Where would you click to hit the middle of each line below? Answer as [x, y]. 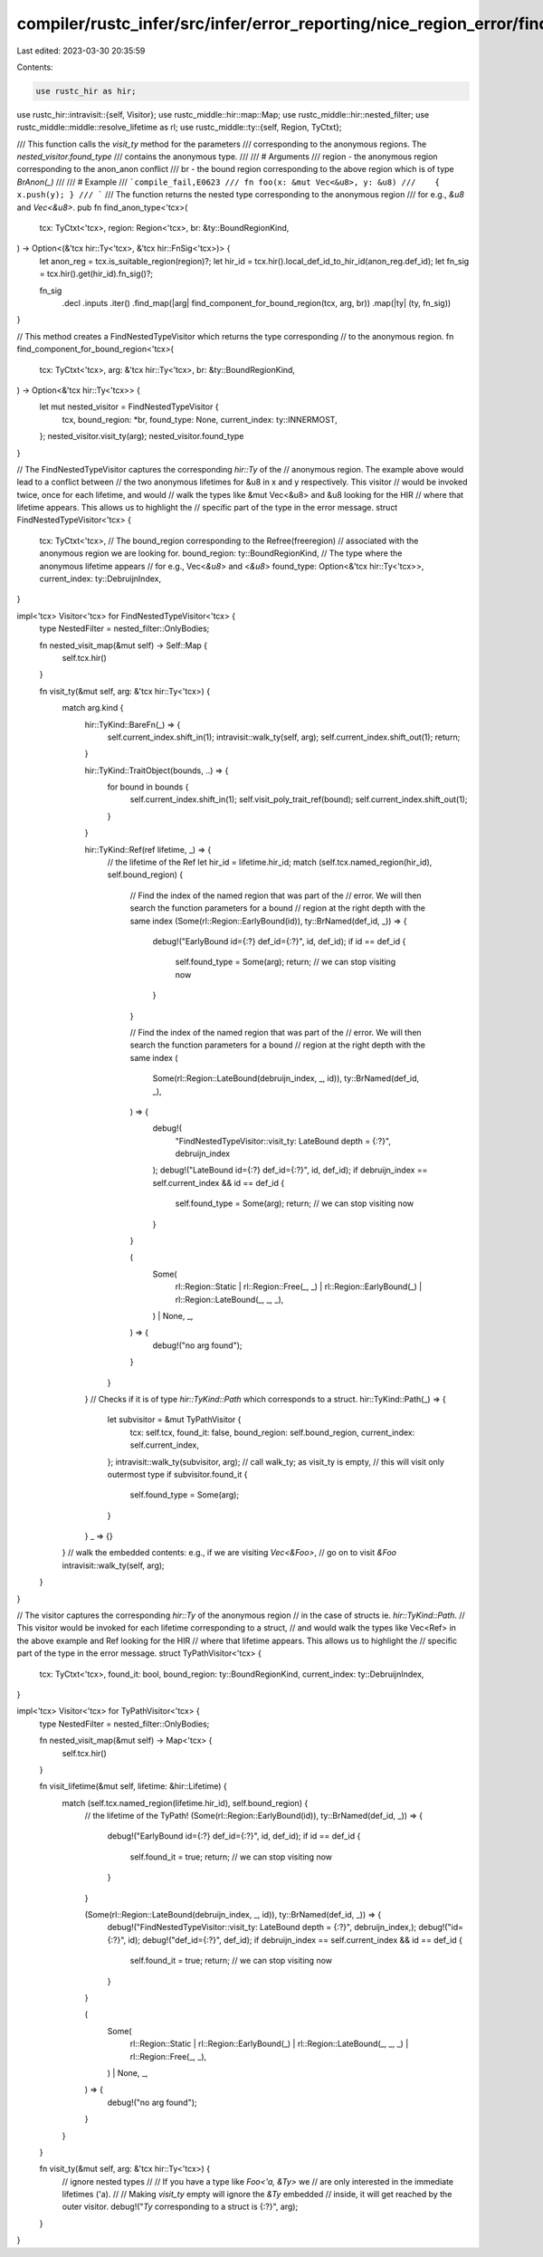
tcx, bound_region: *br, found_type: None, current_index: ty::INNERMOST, [200, 419]
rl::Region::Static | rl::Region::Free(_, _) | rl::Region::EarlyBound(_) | [299, 1286]
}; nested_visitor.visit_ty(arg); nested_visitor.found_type [142, 436]
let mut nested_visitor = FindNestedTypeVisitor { [129, 406]
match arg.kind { [93, 708]
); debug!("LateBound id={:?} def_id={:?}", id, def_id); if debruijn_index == [290, 1170]
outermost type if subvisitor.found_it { [177, 1474]
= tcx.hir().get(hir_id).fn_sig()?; [96, 274]
